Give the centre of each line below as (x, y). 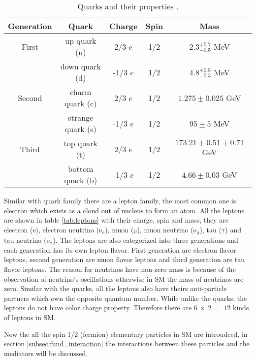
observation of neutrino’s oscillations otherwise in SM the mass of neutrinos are (124, 278)
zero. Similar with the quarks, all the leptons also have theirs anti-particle (115, 288)
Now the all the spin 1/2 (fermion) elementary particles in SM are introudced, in (126, 334)
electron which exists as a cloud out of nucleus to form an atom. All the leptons (124, 210)
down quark (80, 66)
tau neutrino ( (25, 240)
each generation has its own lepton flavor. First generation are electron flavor (120, 249)
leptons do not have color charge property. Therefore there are (98, 308)
